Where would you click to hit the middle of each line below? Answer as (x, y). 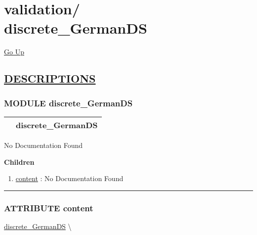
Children (19, 162)
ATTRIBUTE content (49, 208)
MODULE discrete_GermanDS (68, 103)
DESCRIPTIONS (50, 78)
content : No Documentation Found (69, 178)
